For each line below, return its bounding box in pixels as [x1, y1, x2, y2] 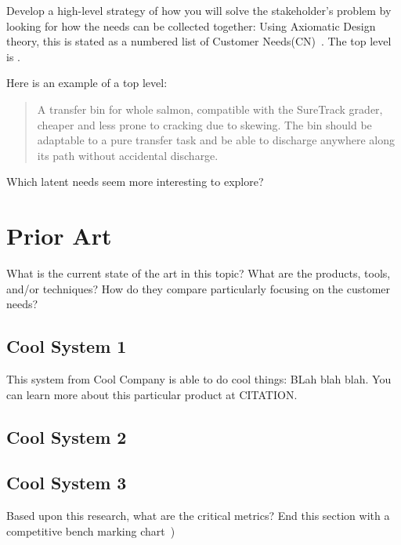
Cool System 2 [6, 424, 127, 449]
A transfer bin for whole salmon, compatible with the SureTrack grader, [37, 100, 383, 117]
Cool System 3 [6, 471, 127, 495]
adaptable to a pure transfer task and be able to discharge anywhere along [37, 132, 396, 148]
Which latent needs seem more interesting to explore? [6, 173, 264, 190]
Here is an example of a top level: [6, 74, 168, 91]
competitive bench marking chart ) [6, 522, 175, 539]
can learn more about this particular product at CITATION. [6, 386, 298, 402]
